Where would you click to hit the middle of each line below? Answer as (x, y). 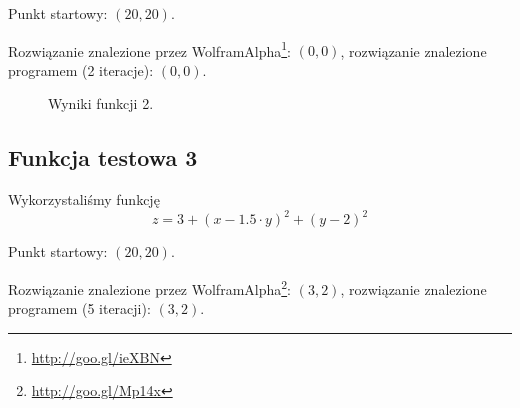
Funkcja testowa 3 (103, 157)
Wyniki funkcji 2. (101, 103)
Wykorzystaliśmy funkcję (84, 199)
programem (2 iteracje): (81, 69)
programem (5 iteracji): (79, 308)
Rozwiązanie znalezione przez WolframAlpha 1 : (150, 49)
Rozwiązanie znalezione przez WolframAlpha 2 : (150, 287)
